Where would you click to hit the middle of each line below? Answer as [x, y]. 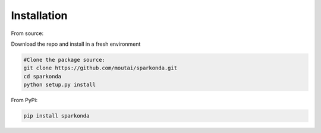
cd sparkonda [43, 76]
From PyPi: [24, 100]
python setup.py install [60, 85]
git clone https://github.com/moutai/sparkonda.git [100, 68]
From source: [27, 33]
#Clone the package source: [64, 60]
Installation [39, 15]
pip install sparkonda [56, 116]
